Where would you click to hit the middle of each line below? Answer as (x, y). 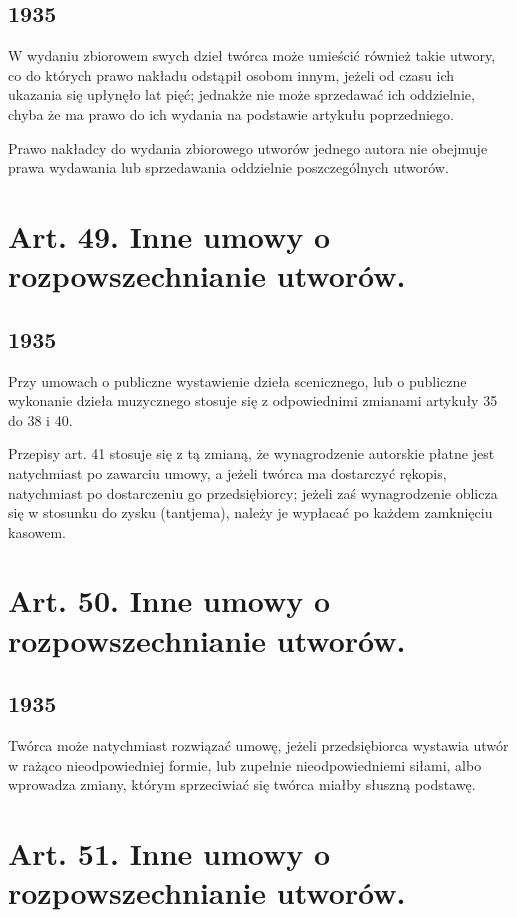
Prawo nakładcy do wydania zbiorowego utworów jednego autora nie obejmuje (248, 147)
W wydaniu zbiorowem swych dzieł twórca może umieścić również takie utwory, (252, 55)
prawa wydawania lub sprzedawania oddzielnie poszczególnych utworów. (228, 167)
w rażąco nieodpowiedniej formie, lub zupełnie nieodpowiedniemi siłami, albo (245, 764)
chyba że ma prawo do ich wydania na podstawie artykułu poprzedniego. (231, 113)
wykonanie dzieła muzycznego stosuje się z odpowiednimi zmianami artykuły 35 (253, 400)
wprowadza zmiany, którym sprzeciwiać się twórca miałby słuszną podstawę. (242, 784)
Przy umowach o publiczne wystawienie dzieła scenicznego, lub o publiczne (237, 380)
